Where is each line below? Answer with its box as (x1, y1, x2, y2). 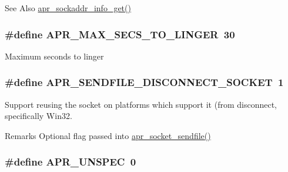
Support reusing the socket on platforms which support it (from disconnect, (5, 98, 277, 110)
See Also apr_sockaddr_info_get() (5, 2, 131, 14)
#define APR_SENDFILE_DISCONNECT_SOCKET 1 (5, 75, 284, 90)
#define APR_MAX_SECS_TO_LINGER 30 (5, 27, 235, 41)
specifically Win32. (5, 110, 72, 122)
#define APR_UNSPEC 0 (5, 154, 136, 169)
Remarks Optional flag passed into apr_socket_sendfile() (5, 129, 211, 141)
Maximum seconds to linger (5, 49, 104, 62)
